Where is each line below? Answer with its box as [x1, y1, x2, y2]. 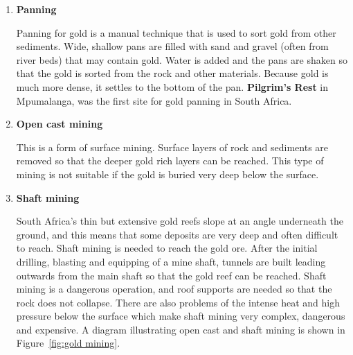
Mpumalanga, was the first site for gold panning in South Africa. [16, 93, 292, 107]
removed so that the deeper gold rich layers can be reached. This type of [16, 153, 324, 168]
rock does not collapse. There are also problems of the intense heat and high [16, 295, 340, 309]
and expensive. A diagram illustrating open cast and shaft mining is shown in [16, 322, 345, 336]
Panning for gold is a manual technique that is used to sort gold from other [16, 25, 336, 40]
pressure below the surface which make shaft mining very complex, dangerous [16, 309, 345, 323]
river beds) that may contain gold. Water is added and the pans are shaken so [16, 52, 347, 67]
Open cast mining [16, 116, 103, 131]
